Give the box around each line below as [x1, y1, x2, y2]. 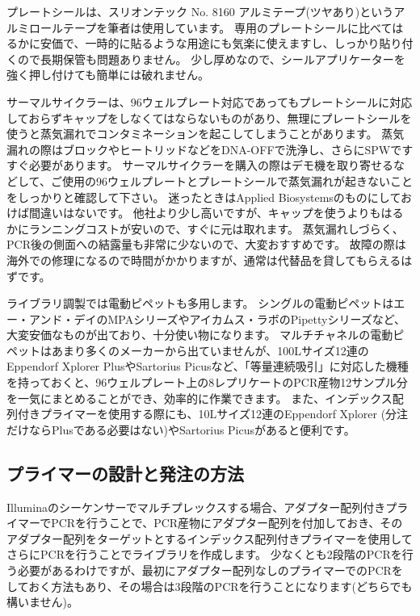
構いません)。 [6, 593, 79, 610]
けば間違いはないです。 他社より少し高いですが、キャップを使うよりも [6, 204, 381, 221]
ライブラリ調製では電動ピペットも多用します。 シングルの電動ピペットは [6, 295, 394, 312]
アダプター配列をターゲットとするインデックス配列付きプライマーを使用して [6, 530, 413, 547]
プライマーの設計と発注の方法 [6, 460, 244, 485]
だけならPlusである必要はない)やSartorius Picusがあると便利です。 [6, 421, 355, 438]
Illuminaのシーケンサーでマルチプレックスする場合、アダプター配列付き [6, 498, 386, 515]
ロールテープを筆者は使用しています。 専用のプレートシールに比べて [28, 19, 393, 36]
